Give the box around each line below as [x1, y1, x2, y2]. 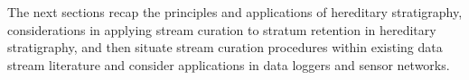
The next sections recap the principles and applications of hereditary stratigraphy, [7, 3, 463, 21]
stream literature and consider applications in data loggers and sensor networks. [7, 55, 450, 74]
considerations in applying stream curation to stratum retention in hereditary [7, 20, 436, 39]
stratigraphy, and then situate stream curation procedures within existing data [7, 38, 443, 57]
